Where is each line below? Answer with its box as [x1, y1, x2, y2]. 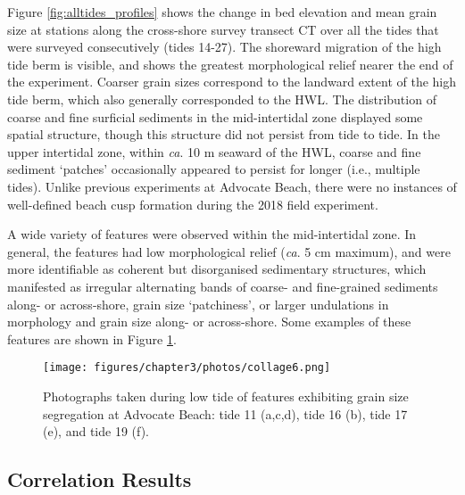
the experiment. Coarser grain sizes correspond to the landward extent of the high [7, 72, 457, 91]
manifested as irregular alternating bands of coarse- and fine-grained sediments [7, 276, 438, 295]
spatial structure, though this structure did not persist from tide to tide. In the [7, 125, 440, 144]
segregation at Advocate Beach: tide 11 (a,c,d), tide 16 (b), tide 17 [43, 404, 408, 423]
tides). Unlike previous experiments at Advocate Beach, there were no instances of [7, 177, 457, 195]
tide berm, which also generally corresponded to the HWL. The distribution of [7, 89, 436, 108]
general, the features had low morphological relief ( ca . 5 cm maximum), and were [7, 242, 451, 260]
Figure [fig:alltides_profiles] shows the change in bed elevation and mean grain [7, 3, 437, 21]
